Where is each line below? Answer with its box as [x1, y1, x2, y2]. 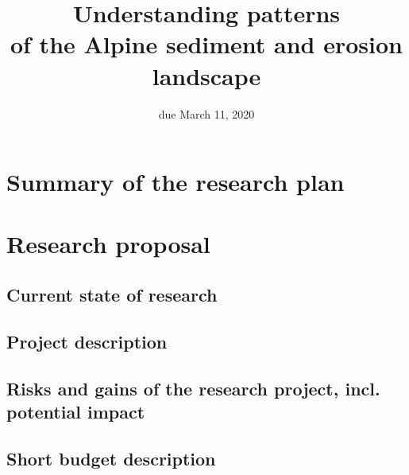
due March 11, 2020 [158, 105, 255, 122]
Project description [6, 329, 168, 353]
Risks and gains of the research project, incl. [6, 376, 380, 400]
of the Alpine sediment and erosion [10, 28, 403, 60]
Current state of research [6, 282, 218, 307]
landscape [152, 59, 261, 91]
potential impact [6, 399, 145, 423]
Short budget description [6, 446, 216, 470]
